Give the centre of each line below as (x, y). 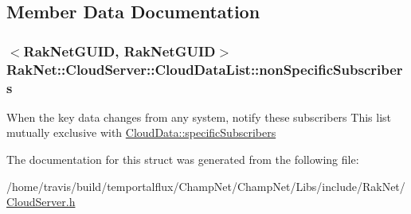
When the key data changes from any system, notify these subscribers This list (199, 117)
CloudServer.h (41, 202)
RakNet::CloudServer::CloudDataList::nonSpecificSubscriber (205, 69)
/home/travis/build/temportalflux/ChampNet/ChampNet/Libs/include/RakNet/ (206, 186)
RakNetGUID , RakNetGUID (119, 51)
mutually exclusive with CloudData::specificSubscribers (141, 132)
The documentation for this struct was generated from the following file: (183, 160)
